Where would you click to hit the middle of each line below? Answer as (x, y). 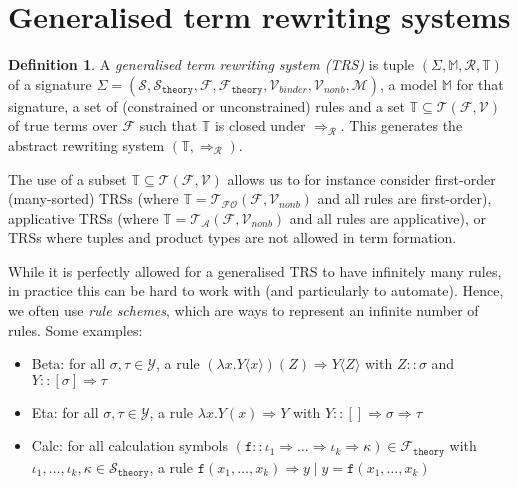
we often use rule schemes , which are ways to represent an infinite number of (243, 310)
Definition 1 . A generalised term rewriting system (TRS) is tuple (211, 64)
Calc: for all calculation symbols (129, 445)
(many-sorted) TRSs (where (93, 198)
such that (168, 125)
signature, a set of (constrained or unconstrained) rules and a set (206, 105)
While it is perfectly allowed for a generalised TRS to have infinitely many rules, (255, 270)
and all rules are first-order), (404, 198)
